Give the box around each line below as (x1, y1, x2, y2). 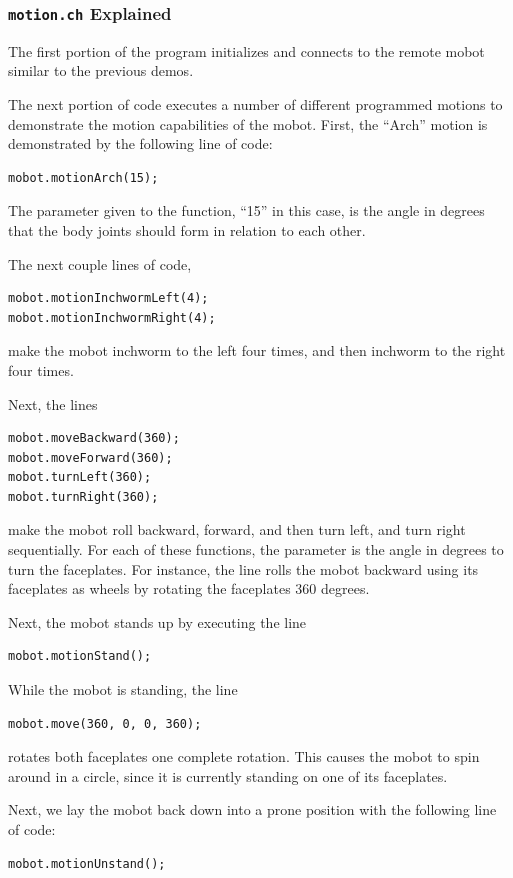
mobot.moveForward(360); (8, 450, 173, 465)
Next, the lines (8, 393, 98, 414)
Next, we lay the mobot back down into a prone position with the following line (8, 799, 497, 820)
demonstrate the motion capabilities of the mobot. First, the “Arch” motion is (8, 113, 488, 134)
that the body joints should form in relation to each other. (8, 219, 366, 240)
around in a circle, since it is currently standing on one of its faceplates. (8, 765, 448, 786)
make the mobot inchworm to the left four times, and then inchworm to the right (8, 340, 506, 361)
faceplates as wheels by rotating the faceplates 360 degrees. (8, 578, 370, 599)
